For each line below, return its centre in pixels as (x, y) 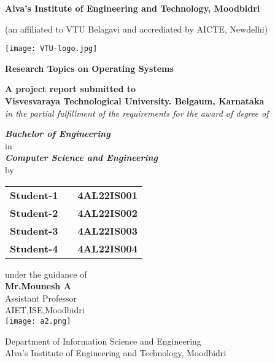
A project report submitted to (71, 89)
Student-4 (34, 248)
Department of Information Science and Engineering (103, 341)
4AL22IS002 (107, 213)
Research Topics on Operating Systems (89, 68)
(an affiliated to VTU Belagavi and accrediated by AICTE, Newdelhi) (137, 29)
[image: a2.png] (38, 321)
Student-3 (34, 230)
